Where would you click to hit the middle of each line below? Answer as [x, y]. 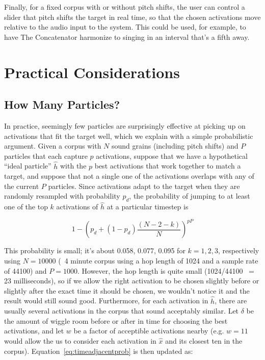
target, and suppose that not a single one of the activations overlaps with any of [129, 176]
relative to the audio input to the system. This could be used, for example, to [125, 27]
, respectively [238, 250]
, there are [231, 301]
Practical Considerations [92, 72]
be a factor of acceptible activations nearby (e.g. [149, 331]
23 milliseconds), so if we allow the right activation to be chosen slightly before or [132, 281]
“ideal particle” [28, 166]
